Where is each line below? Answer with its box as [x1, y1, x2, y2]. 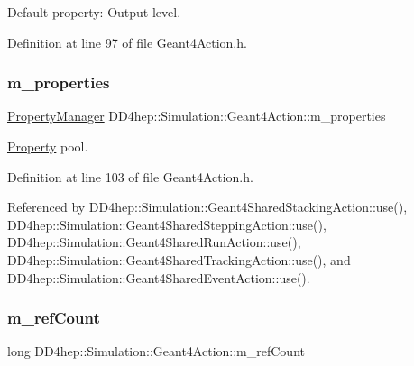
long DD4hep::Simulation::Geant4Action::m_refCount [7, 342, 305, 361]
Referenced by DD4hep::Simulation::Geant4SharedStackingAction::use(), [7, 197, 408, 216]
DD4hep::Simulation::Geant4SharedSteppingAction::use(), [7, 215, 327, 233]
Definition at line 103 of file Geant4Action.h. [7, 167, 253, 186]
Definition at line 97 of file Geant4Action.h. [7, 32, 247, 51]
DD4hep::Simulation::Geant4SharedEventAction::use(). [7, 268, 310, 287]
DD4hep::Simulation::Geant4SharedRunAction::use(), [7, 233, 301, 252]
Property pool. [7, 137, 88, 155]
